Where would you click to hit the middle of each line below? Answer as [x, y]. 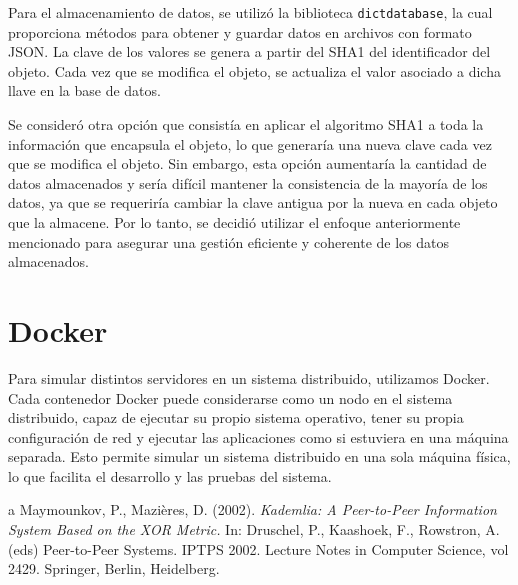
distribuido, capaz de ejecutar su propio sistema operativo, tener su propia [236, 417]
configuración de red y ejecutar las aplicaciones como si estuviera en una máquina [258, 436]
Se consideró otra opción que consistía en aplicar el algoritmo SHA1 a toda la [246, 124]
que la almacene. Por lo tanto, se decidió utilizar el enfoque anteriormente [234, 222]
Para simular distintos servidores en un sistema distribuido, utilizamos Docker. [249, 377]
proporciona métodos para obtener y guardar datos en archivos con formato [240, 31]
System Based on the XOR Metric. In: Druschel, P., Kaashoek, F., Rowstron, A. [254, 529]
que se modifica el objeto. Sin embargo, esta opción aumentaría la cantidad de [247, 163]
